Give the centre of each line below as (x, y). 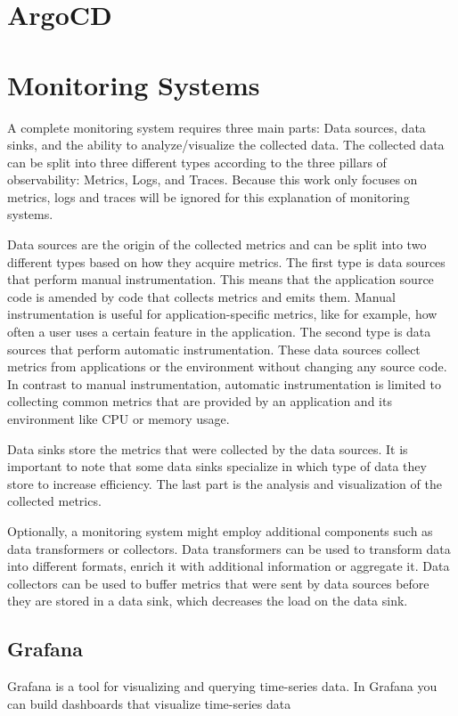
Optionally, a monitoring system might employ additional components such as (220, 530)
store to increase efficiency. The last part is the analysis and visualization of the (225, 483)
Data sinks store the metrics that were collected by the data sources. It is (208, 448)
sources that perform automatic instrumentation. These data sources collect (214, 349)
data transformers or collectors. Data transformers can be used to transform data (229, 548)
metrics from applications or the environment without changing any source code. (227, 366)
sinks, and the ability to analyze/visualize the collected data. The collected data (226, 145)
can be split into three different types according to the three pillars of (197, 162)
